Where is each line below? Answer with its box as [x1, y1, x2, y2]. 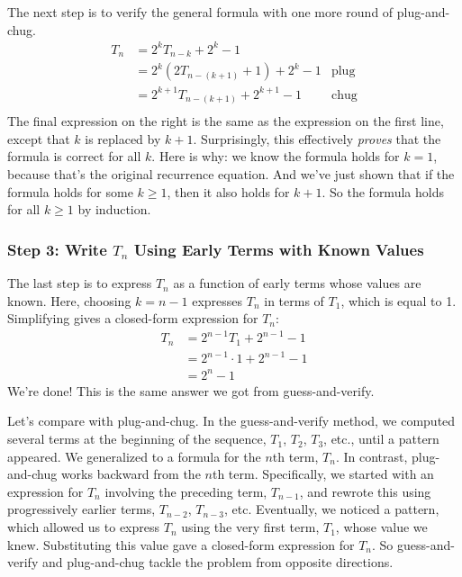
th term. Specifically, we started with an [212, 464, 434, 483]
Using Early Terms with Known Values [133, 238, 424, 260]
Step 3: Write [7, 238, 107, 260]
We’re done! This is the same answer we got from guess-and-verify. [7, 381, 375, 400]
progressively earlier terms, [7, 500, 156, 518]
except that [7, 129, 70, 148]
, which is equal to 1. [340, 291, 457, 310]
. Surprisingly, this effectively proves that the [193, 129, 441, 148]
